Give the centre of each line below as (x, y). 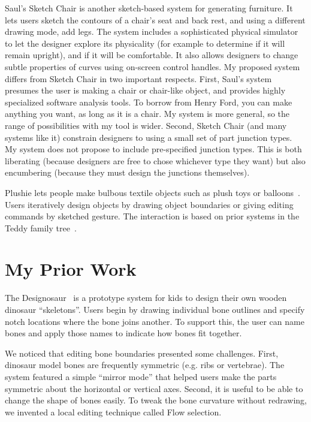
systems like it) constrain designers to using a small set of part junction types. (149, 137)
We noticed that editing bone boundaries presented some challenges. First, (142, 353)
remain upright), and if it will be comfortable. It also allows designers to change (152, 55)
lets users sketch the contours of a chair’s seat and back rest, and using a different (155, 19)
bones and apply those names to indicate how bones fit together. (123, 333)
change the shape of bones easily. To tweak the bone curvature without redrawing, (156, 400)
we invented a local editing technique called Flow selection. (113, 412)
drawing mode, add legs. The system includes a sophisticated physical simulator (152, 31)
